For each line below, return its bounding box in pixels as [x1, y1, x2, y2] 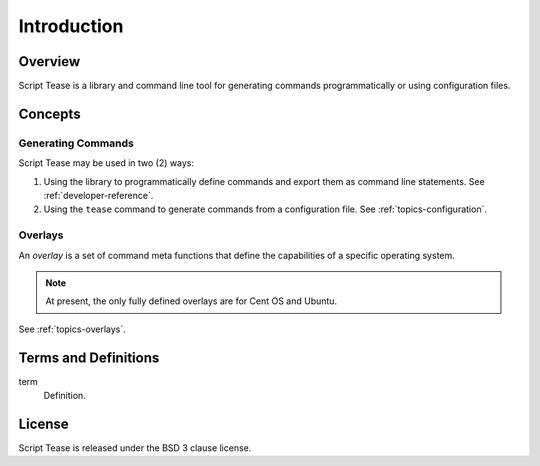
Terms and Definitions [18, 349, 160, 366]
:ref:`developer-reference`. [43, 190, 154, 201]
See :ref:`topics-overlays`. [18, 323, 127, 335]
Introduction [18, 15, 124, 37]
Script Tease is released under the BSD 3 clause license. [18, 441, 252, 454]
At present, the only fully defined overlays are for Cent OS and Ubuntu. [45, 295, 338, 307]
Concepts [18, 105, 81, 122]
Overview [18, 53, 81, 70]
